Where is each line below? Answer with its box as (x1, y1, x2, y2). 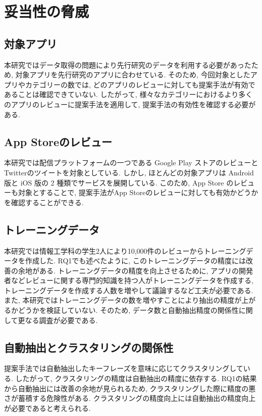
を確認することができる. (4, 197, 84, 207)
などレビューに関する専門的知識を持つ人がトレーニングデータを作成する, (11, 275, 253, 286)
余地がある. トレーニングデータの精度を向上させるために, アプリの (18, 265, 239, 275)
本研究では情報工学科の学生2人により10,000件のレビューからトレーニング (4, 245, 246, 256)
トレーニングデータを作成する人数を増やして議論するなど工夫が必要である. (4, 285, 253, 295)
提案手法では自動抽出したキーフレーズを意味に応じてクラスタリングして (4, 363, 243, 374)
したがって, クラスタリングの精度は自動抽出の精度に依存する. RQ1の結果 (15, 373, 257, 384)
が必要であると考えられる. (4, 402, 91, 413)
